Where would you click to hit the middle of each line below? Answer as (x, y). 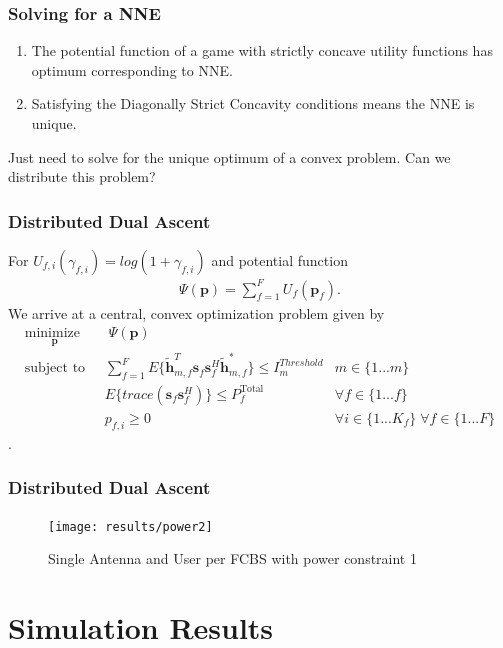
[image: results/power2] (130, 526)
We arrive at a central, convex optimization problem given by (196, 312)
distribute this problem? (82, 176)
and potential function (279, 260)
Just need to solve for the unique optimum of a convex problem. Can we (229, 156)
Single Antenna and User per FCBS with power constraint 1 (232, 558)
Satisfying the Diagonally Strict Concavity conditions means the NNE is (253, 103)
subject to (55, 368)
